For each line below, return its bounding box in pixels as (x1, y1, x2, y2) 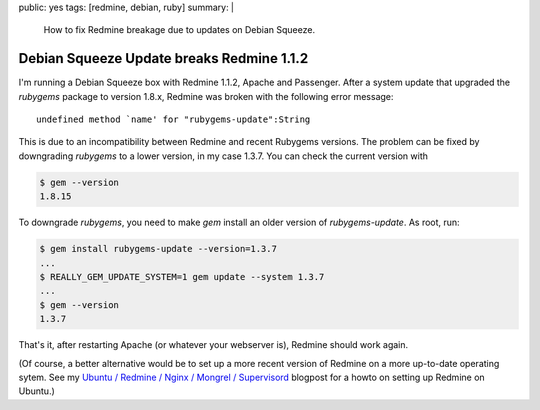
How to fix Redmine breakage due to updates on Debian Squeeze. (43, 24, 315, 36)
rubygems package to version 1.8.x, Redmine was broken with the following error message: (18, 90, 394, 102)
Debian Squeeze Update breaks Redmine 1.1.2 (18, 50, 309, 67)
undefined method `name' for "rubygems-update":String (36, 114, 311, 125)
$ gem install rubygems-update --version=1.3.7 (39, 243, 277, 255)
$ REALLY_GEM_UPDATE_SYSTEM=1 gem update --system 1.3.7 (39, 271, 325, 282)
